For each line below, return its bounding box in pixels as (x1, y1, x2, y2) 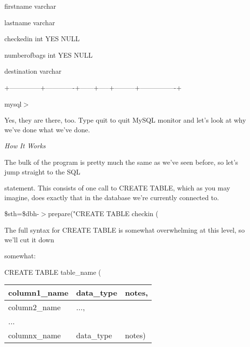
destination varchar (4, 66, 62, 76)
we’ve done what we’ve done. (4, 124, 90, 134)
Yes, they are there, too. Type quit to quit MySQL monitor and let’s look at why (4, 115, 246, 125)
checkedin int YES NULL (4, 33, 80, 44)
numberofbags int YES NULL (4, 49, 93, 60)
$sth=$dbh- (4, 208, 39, 219)
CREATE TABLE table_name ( (4, 267, 101, 277)
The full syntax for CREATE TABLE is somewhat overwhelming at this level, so (4, 224, 245, 235)
